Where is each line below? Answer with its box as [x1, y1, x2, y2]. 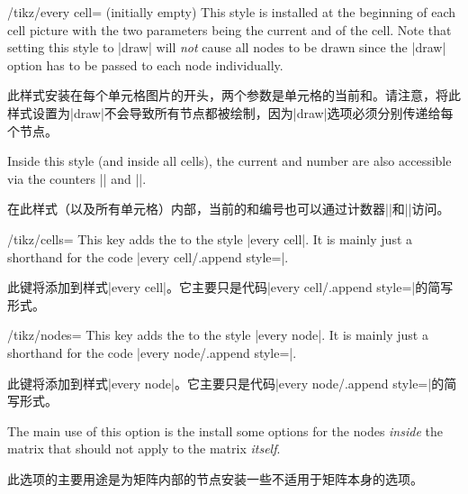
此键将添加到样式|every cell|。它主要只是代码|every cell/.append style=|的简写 [7, 278, 454, 297]
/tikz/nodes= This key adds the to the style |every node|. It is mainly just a [7, 325, 428, 344]
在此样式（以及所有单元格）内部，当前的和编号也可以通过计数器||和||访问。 [7, 199, 450, 218]
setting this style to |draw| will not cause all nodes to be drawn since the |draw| [7, 38, 446, 57]
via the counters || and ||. [7, 169, 147, 188]
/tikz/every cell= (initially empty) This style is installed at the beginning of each [7, 3, 456, 21]
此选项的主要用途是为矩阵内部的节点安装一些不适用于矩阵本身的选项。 [7, 469, 423, 488]
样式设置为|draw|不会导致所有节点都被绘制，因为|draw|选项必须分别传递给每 [7, 103, 454, 122]
